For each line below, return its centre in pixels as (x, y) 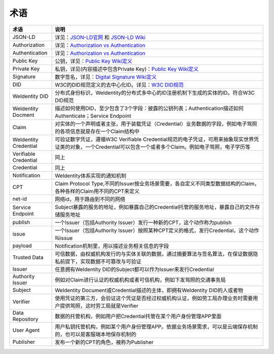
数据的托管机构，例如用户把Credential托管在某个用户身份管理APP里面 (138, 316)
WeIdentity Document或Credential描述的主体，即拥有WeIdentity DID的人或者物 (149, 290)
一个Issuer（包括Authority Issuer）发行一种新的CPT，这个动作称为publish (143, 222)
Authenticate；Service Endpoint (93, 115)
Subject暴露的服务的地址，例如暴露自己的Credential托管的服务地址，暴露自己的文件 (155, 207)
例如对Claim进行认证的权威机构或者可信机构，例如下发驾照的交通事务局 (140, 280)
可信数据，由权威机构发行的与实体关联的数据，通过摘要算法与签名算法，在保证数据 (154, 254)
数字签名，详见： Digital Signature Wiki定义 (106, 77)
